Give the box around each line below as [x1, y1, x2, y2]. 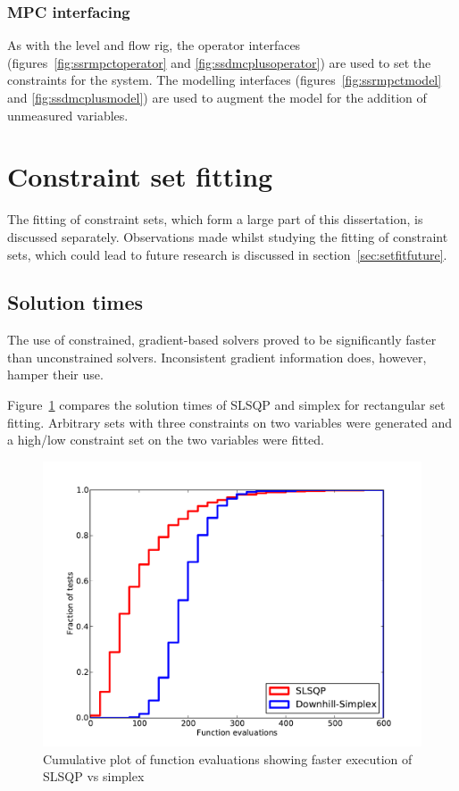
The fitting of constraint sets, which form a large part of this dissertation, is [7, 210, 423, 229]
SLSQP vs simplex [43, 767, 145, 786]
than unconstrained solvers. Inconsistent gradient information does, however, [7, 347, 427, 366]
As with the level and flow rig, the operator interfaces [7, 36, 301, 54]
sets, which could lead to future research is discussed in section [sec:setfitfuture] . [7, 245, 447, 263]
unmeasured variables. [7, 105, 129, 124]
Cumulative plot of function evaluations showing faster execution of [43, 749, 413, 768]
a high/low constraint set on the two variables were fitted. [7, 430, 324, 449]
